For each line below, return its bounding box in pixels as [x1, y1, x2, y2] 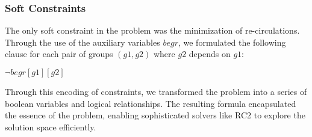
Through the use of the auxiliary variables [5, 35, 160, 48]
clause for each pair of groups [5, 47, 113, 60]
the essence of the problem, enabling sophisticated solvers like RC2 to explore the [5, 109, 305, 121]
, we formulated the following [178, 35, 286, 48]
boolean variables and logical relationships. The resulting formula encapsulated [5, 97, 296, 109]
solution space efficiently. [5, 120, 96, 133]
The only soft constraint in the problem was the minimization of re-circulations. [5, 24, 300, 37]
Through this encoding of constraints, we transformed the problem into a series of [5, 85, 307, 97]
